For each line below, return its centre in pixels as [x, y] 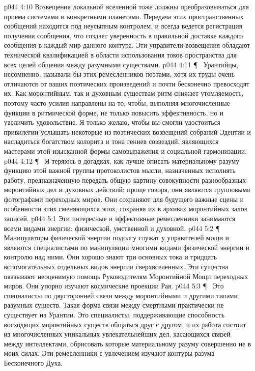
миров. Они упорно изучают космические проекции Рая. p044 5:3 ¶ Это [114, 286]
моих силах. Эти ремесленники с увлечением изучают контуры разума [109, 353]
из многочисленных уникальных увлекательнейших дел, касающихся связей [117, 334]
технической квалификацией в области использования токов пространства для [120, 54]
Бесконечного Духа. [33, 362]
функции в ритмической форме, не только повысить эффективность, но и [114, 112]
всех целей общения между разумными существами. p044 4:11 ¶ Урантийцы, [121, 64]
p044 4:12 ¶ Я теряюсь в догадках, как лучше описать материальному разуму [122, 160]
